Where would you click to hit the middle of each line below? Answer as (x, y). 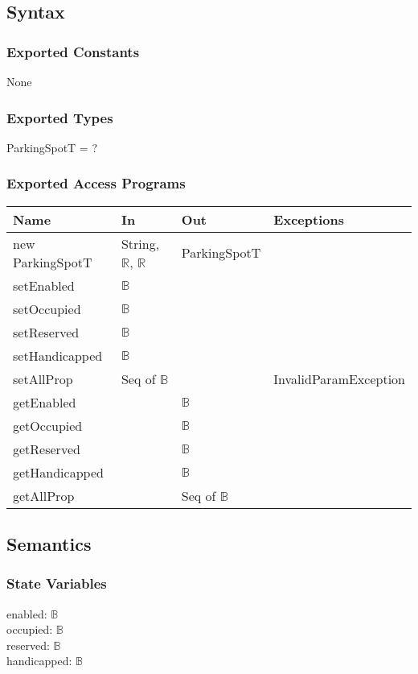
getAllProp (44, 495)
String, (140, 243)
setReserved (46, 332)
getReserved (47, 449)
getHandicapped (58, 472)
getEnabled (45, 402)
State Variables (57, 583)
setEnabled (44, 285)
